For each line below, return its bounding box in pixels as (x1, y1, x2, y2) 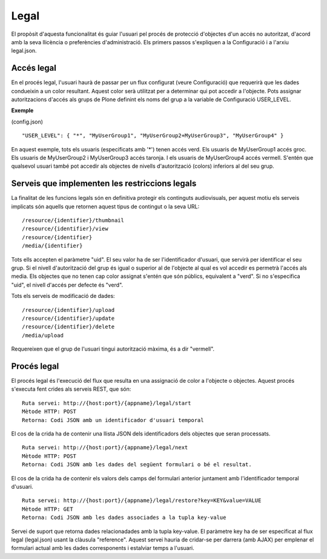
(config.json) (11, 118, 44, 125)
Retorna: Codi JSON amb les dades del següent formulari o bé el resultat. (22, 461, 252, 468)
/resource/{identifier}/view (22, 225, 108, 233)
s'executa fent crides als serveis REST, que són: (11, 385, 131, 393)
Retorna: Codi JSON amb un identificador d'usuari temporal (22, 417, 204, 423)
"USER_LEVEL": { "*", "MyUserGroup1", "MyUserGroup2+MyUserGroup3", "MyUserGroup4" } (22, 132, 284, 139)
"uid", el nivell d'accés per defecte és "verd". (11, 281, 124, 288)
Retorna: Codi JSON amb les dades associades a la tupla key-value (22, 514, 226, 521)
